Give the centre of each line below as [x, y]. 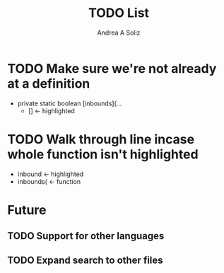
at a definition [49, 83]
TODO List [119, 13]
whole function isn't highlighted [103, 154]
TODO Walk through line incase [101, 139]
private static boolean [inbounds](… [70, 103]
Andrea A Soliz [119, 33]
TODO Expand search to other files [86, 260]
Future [27, 210]
